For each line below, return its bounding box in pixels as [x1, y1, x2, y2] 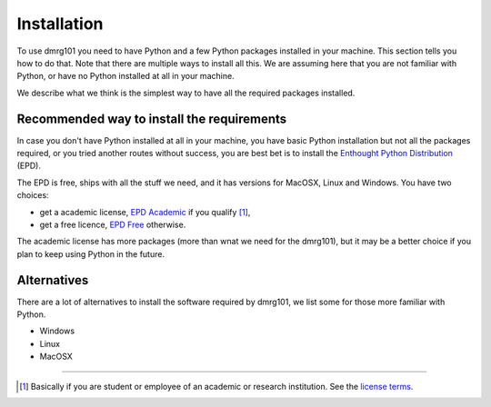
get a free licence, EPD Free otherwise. [39, 219, 186, 230]
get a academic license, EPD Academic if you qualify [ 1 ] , [39, 206, 251, 217]
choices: [16, 190, 49, 201]
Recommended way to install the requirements [16, 111, 287, 126]
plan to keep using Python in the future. [16, 248, 165, 259]
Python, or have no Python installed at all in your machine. [16, 71, 235, 82]
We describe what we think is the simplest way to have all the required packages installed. [16, 87, 356, 98]
